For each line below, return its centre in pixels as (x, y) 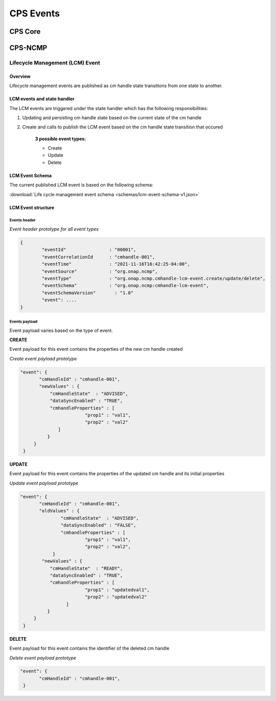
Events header (22, 220)
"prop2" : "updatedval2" (116, 597)
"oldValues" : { (60, 511)
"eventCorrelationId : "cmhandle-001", (98, 257)
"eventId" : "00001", (89, 250)
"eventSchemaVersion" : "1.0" (88, 293)
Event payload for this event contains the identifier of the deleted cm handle (89, 648)
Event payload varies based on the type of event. (61, 330)
